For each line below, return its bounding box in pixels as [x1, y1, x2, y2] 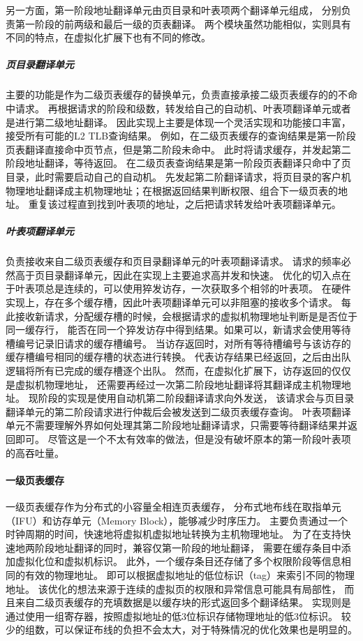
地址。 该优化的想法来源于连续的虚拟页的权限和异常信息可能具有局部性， [6, 581, 341, 596]
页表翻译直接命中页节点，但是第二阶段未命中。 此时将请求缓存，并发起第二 [6, 142, 351, 156]
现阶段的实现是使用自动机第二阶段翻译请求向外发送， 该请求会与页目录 [28, 391, 355, 405]
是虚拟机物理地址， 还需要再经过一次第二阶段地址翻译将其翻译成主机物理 [6, 377, 341, 391]
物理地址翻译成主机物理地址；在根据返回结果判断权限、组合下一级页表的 [6, 183, 338, 197]
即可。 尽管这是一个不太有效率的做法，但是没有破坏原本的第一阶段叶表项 [15, 431, 351, 446]
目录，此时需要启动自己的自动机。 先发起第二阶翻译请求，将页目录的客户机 [6, 169, 351, 183]
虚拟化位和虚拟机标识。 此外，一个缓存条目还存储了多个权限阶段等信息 [15, 554, 341, 568]
